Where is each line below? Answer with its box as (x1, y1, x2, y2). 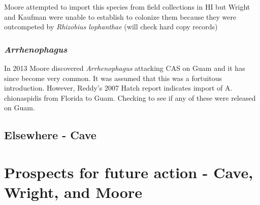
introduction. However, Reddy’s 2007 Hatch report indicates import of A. (4, 83, 233, 93)
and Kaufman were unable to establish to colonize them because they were (4, 11, 237, 22)
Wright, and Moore (4, 182, 142, 202)
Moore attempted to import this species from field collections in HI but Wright (4, 2, 250, 12)
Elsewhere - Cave (4, 127, 96, 143)
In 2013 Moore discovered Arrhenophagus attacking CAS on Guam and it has (4, 63, 245, 73)
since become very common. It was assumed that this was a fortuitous (4, 72, 222, 83)
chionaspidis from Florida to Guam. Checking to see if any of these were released (4, 92, 256, 103)
